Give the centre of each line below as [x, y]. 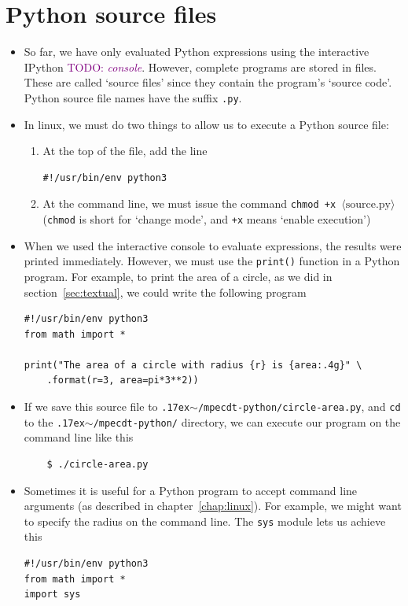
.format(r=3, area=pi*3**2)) [123, 381]
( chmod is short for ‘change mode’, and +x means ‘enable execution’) [207, 219]
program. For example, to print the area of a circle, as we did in [178, 276]
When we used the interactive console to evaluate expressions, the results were [213, 245]
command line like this [79, 437]
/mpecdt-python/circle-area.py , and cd [299, 406]
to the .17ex [54, 421]
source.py [368, 205]
